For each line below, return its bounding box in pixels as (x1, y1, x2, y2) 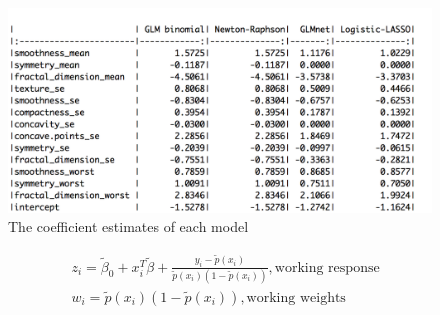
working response (274, 260, 380, 275)
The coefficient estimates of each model (8, 216, 249, 237)
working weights (246, 290, 346, 305)
